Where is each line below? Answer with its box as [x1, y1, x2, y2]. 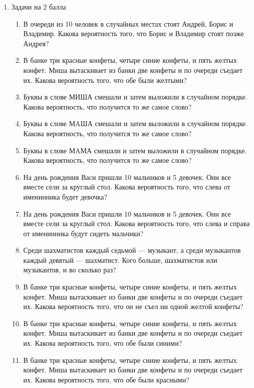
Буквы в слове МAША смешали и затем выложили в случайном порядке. [23, 118, 247, 129]
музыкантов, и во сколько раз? [23, 264, 116, 275]
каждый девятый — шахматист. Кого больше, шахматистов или [23, 254, 217, 265]
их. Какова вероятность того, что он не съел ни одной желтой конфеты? [23, 301, 243, 312]
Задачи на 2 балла [11, 2, 66, 12]
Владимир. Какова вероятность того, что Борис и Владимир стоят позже [23, 28, 244, 39]
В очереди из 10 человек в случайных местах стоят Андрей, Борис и [23, 18, 233, 29]
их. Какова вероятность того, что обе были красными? [23, 374, 189, 384]
